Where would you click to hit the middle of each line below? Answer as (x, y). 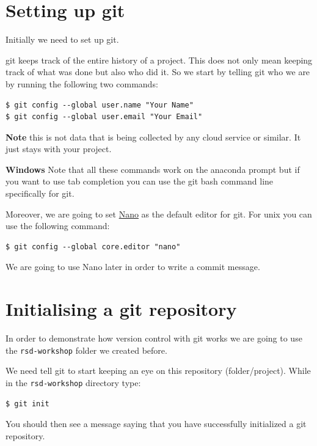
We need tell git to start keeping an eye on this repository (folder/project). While (158, 371)
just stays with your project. (59, 149)
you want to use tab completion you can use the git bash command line (140, 181)
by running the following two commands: (82, 83)
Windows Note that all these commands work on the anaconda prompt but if (153, 169)
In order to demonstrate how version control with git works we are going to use (154, 338)
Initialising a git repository (121, 309)
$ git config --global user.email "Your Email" (104, 117)
